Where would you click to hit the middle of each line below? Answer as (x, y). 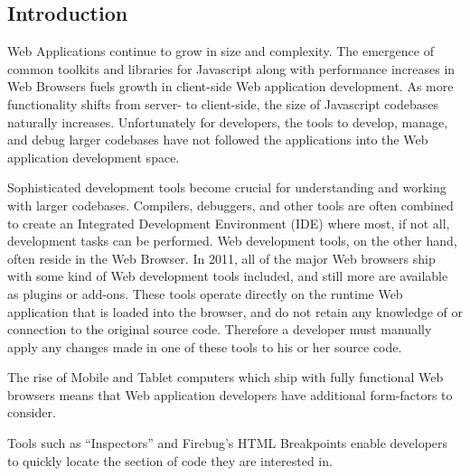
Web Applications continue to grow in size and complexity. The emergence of (221, 51)
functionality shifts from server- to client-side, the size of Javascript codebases (223, 103)
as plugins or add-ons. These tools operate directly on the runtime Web (205, 293)
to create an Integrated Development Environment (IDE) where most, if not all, (229, 223)
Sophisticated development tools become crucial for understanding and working (227, 187)
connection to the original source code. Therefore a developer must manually (220, 329)
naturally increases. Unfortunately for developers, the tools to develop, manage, (228, 121)
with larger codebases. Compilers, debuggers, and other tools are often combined (230, 205)
